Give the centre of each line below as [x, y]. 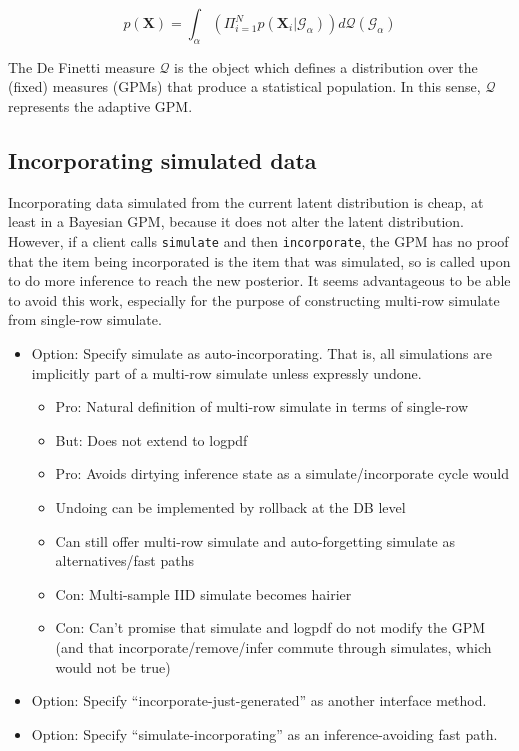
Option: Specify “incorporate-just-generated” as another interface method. [259, 700]
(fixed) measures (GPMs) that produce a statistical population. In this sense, [244, 86]
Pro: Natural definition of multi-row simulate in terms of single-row [262, 406]
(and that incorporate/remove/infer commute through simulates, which [273, 646]
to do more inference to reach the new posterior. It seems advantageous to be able [259, 280]
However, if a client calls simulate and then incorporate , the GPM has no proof [258, 240]
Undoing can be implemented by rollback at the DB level [230, 506]
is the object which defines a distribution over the [326, 66]
